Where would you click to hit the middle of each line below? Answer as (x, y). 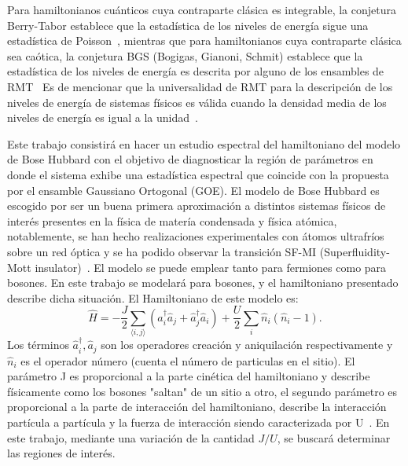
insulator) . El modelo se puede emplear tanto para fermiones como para (211, 267)
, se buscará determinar (334, 437)
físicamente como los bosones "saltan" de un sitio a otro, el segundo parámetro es (202, 391)
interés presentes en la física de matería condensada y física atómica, (172, 220)
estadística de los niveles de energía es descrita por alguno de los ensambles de (196, 71)
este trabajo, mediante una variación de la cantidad (131, 437)
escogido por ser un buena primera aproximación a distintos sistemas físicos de (197, 205)
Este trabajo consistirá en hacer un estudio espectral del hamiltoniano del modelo (204, 143)
